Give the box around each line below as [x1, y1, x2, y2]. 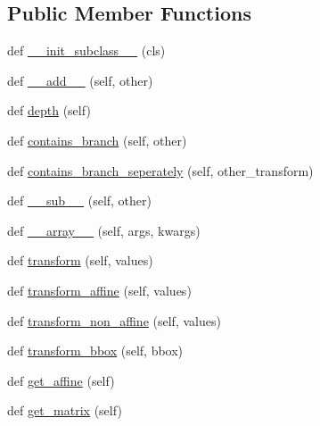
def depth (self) [7, 101, 91, 120]
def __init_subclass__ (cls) [7, 41, 166, 60]
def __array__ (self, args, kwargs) [7, 221, 201, 239]
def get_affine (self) [7, 371, 115, 389]
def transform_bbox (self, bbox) [7, 341, 184, 360]
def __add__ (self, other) [7, 71, 153, 89]
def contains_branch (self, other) [7, 130, 187, 149]
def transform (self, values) [7, 251, 153, 270]
